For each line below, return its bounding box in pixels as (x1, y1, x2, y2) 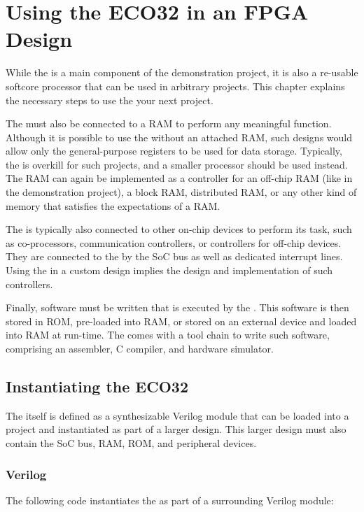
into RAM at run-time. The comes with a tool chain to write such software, (6, 327, 330, 342)
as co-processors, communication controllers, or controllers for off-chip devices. (6, 235, 342, 250)
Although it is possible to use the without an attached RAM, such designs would (6, 129, 353, 144)
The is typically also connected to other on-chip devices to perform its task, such (6, 222, 352, 236)
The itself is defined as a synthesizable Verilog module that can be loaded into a (6, 408, 349, 422)
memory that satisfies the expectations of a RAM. (6, 198, 220, 213)
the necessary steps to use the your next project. (6, 92, 213, 107)
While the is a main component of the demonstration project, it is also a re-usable (6, 65, 358, 80)
